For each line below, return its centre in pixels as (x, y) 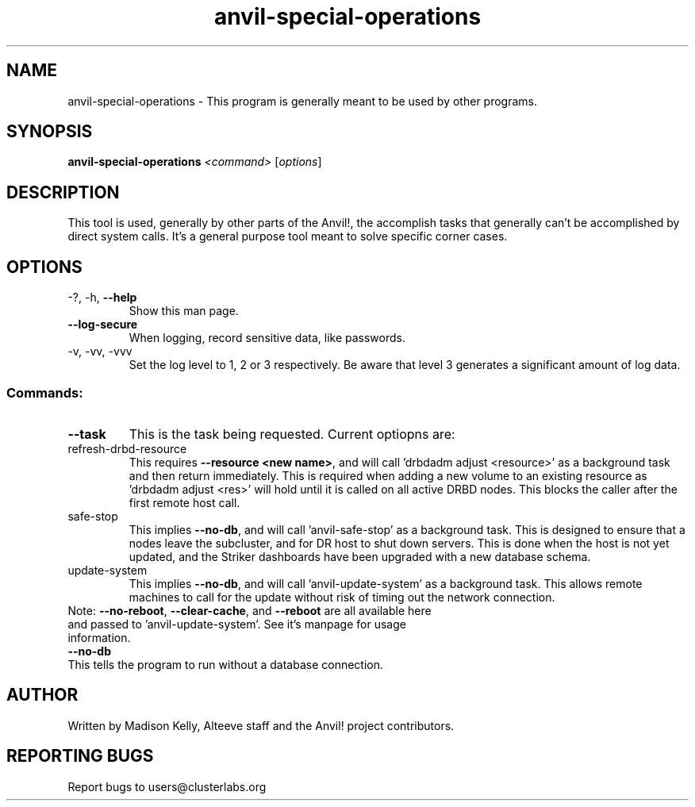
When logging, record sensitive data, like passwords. (267, 338)
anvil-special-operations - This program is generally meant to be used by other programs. (302, 101)
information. (99, 637)
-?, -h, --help (102, 298)
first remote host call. (184, 502)
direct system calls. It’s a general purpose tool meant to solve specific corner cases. (288, 236)
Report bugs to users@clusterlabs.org (167, 786)
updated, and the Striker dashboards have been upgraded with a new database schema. (360, 556)
